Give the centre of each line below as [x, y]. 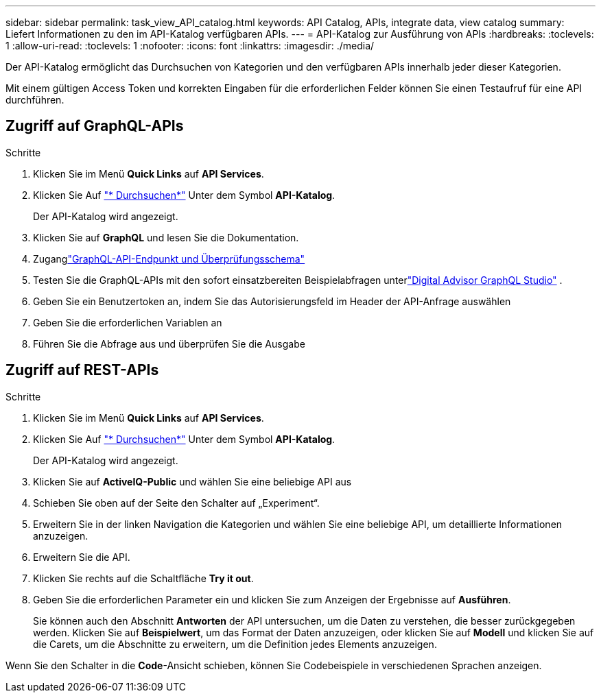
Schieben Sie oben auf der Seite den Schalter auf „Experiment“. [176, 503]
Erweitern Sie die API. [82, 557]
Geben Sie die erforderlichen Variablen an [128, 322]
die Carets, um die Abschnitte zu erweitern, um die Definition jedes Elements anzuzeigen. [235, 644]
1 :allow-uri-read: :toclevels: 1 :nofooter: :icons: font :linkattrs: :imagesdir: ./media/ [190, 46]
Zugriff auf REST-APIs [82, 370]
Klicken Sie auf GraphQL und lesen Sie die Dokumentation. [166, 237]
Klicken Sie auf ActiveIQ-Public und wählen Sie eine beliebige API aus [192, 481]
